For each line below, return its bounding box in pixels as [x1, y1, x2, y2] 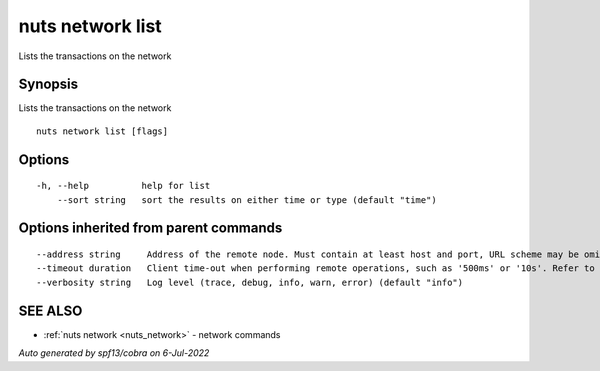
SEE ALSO [18, 302, 83, 319]
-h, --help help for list [36, 180, 211, 192]
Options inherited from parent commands [18, 220, 283, 237]
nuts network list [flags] [36, 125, 169, 137]
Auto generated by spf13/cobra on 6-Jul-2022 [18, 347, 210, 359]
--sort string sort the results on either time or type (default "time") [56, 194, 437, 205]
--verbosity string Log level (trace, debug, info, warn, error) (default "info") [36, 276, 464, 288]
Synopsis [18, 76, 79, 93]
